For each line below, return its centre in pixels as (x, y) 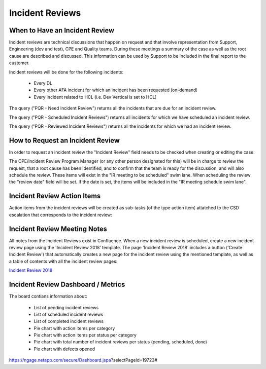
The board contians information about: (48, 296)
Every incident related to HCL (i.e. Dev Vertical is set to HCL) (95, 97)
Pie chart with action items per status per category (85, 335)
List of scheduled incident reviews (68, 314)
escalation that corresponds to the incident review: (61, 215)
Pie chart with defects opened (64, 349)
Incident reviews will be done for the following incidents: (66, 72)
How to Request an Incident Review (65, 140)
